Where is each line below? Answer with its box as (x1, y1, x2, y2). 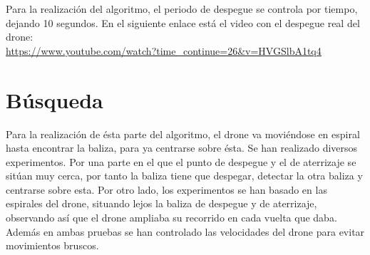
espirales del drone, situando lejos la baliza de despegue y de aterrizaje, (6, 196, 317, 211)
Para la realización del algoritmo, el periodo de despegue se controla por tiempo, (6, 1, 358, 16)
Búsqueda (6, 85, 103, 114)
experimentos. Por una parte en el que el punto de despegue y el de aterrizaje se (6, 154, 356, 169)
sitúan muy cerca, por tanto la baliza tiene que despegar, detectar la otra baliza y (6, 168, 363, 183)
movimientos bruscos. (6, 238, 99, 253)
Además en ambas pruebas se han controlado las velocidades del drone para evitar (6, 224, 365, 239)
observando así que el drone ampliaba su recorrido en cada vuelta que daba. (6, 210, 337, 225)
